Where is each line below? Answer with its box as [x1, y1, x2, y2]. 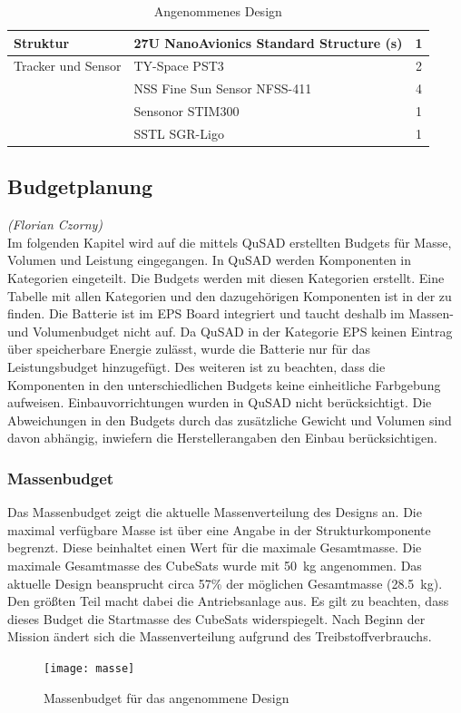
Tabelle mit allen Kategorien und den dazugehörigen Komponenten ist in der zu [7, 286, 452, 305]
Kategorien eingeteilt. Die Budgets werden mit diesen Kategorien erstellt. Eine [7, 269, 445, 288]
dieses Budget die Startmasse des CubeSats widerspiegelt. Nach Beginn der [7, 609, 426, 628]
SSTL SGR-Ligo [133, 123, 224, 142]
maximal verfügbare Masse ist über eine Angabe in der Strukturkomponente [7, 520, 431, 539]
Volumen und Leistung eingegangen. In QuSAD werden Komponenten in [7, 250, 412, 269]
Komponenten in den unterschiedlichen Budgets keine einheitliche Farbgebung [7, 375, 441, 394]
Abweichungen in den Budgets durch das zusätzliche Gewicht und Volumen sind [7, 410, 452, 429]
